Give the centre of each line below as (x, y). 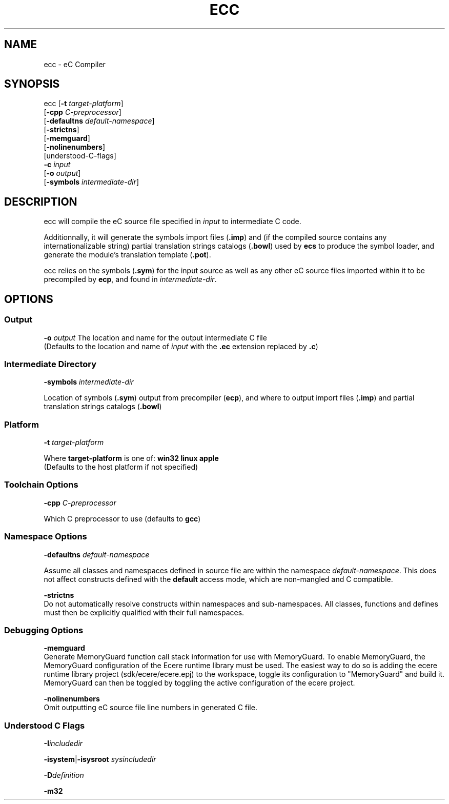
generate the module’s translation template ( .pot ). (127, 255)
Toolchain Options (41, 485)
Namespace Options (46, 537)
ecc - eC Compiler (75, 64)
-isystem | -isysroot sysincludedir (100, 759)
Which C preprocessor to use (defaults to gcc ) (122, 518)
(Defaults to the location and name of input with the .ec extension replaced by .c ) (181, 346)
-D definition (64, 775)
